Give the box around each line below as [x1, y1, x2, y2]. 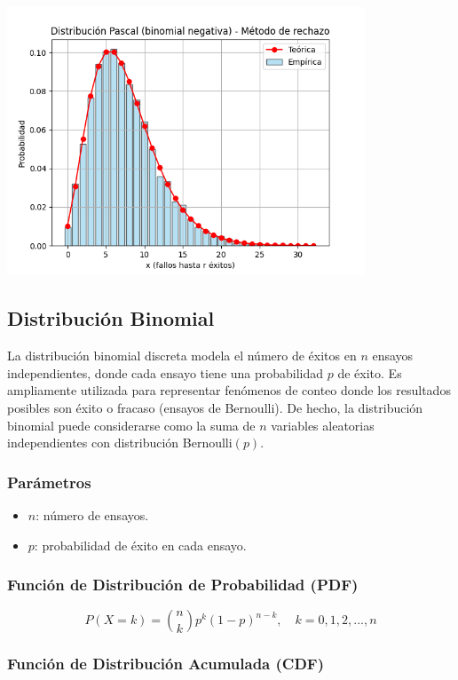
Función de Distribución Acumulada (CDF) [7, 652, 325, 675]
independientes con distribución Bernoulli [7, 433, 233, 452]
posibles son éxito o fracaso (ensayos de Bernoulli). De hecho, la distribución [7, 398, 423, 416]
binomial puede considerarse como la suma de [7, 415, 256, 434]
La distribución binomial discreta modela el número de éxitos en [7, 346, 357, 365]
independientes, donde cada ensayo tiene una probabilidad [7, 363, 324, 382]
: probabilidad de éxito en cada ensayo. [34, 535, 247, 554]
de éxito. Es [337, 363, 402, 382]
